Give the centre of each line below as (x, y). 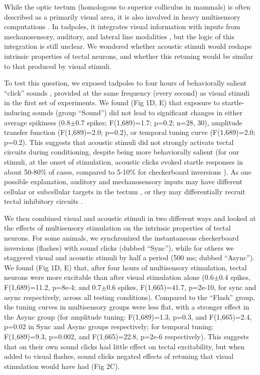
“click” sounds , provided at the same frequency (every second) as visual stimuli (127, 92)
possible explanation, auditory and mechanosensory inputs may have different (123, 181)
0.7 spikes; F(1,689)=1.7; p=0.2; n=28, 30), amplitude (159, 122)
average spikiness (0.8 (37, 122)
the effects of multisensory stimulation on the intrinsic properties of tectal (117, 228)
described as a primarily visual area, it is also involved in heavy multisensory (122, 16)
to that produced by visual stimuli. (58, 66)
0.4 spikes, (235, 277)
